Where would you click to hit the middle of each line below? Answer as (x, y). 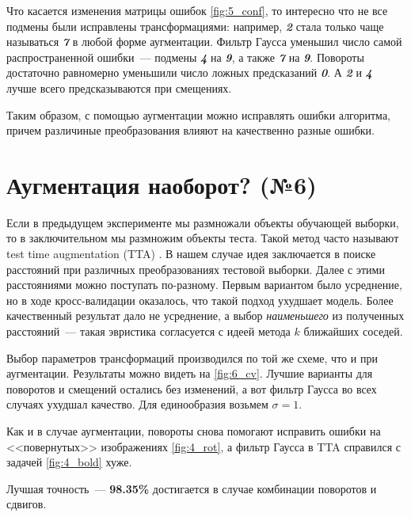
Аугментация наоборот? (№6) (162, 184)
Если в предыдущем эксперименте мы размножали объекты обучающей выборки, (203, 222)
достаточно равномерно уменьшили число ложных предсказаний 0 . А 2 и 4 (189, 72)
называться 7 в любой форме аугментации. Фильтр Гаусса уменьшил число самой (204, 42)
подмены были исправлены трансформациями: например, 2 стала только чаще (195, 26)
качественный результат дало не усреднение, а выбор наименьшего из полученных (205, 316)
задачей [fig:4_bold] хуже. (69, 462)
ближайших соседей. (353, 331)
